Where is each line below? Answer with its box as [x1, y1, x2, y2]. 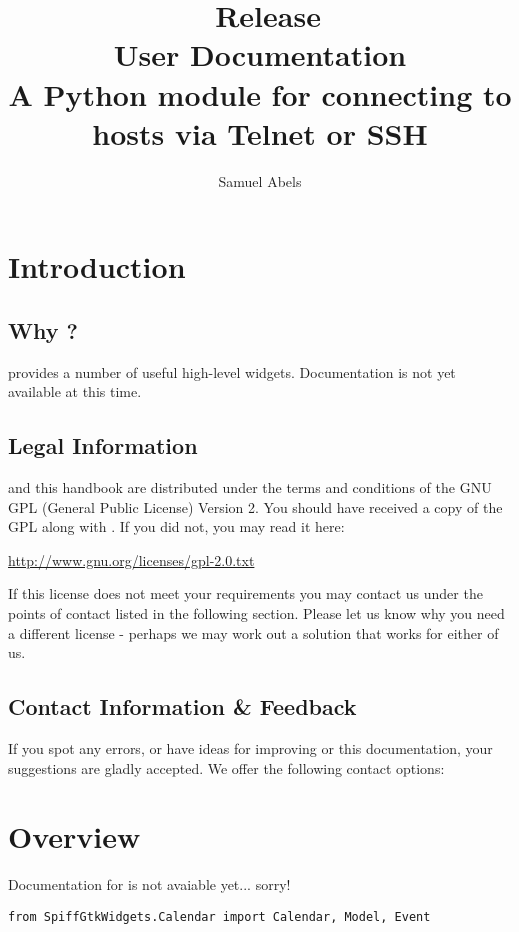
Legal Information [8, 430, 198, 461]
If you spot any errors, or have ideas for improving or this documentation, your [8, 738, 493, 759]
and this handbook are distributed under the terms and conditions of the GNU [8, 477, 492, 498]
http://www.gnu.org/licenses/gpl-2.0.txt [8, 549, 255, 570]
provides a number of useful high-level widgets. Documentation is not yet [8, 361, 456, 382]
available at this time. [8, 381, 142, 402]
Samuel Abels [218, 170, 302, 191]
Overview [8, 816, 141, 857]
